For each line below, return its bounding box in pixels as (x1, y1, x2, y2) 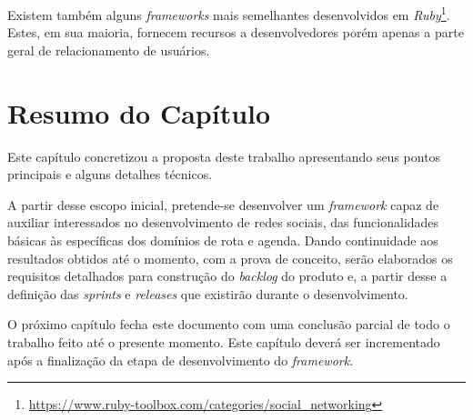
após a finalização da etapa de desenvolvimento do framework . (7, 350, 354, 369)
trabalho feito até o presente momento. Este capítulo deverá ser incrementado (7, 332, 440, 351)
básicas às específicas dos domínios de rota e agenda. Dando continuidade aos (7, 230, 438, 249)
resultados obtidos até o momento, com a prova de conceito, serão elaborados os (7, 248, 453, 267)
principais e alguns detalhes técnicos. (7, 165, 213, 184)
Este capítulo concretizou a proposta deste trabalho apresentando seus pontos (7, 146, 441, 165)
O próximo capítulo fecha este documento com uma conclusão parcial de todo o (7, 315, 450, 334)
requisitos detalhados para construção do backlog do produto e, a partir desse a (7, 266, 448, 285)
